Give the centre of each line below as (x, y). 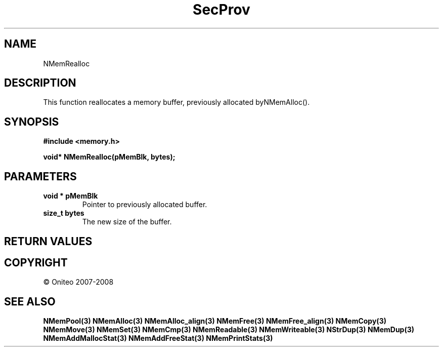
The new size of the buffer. (127, 222)
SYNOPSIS (32, 122)
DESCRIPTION (40, 83)
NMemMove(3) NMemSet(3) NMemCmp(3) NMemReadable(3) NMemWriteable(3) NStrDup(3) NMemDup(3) (229, 330)
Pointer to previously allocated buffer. (145, 205)
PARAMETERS (40, 176)
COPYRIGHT (36, 262)
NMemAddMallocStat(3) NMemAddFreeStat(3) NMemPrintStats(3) (158, 338)
